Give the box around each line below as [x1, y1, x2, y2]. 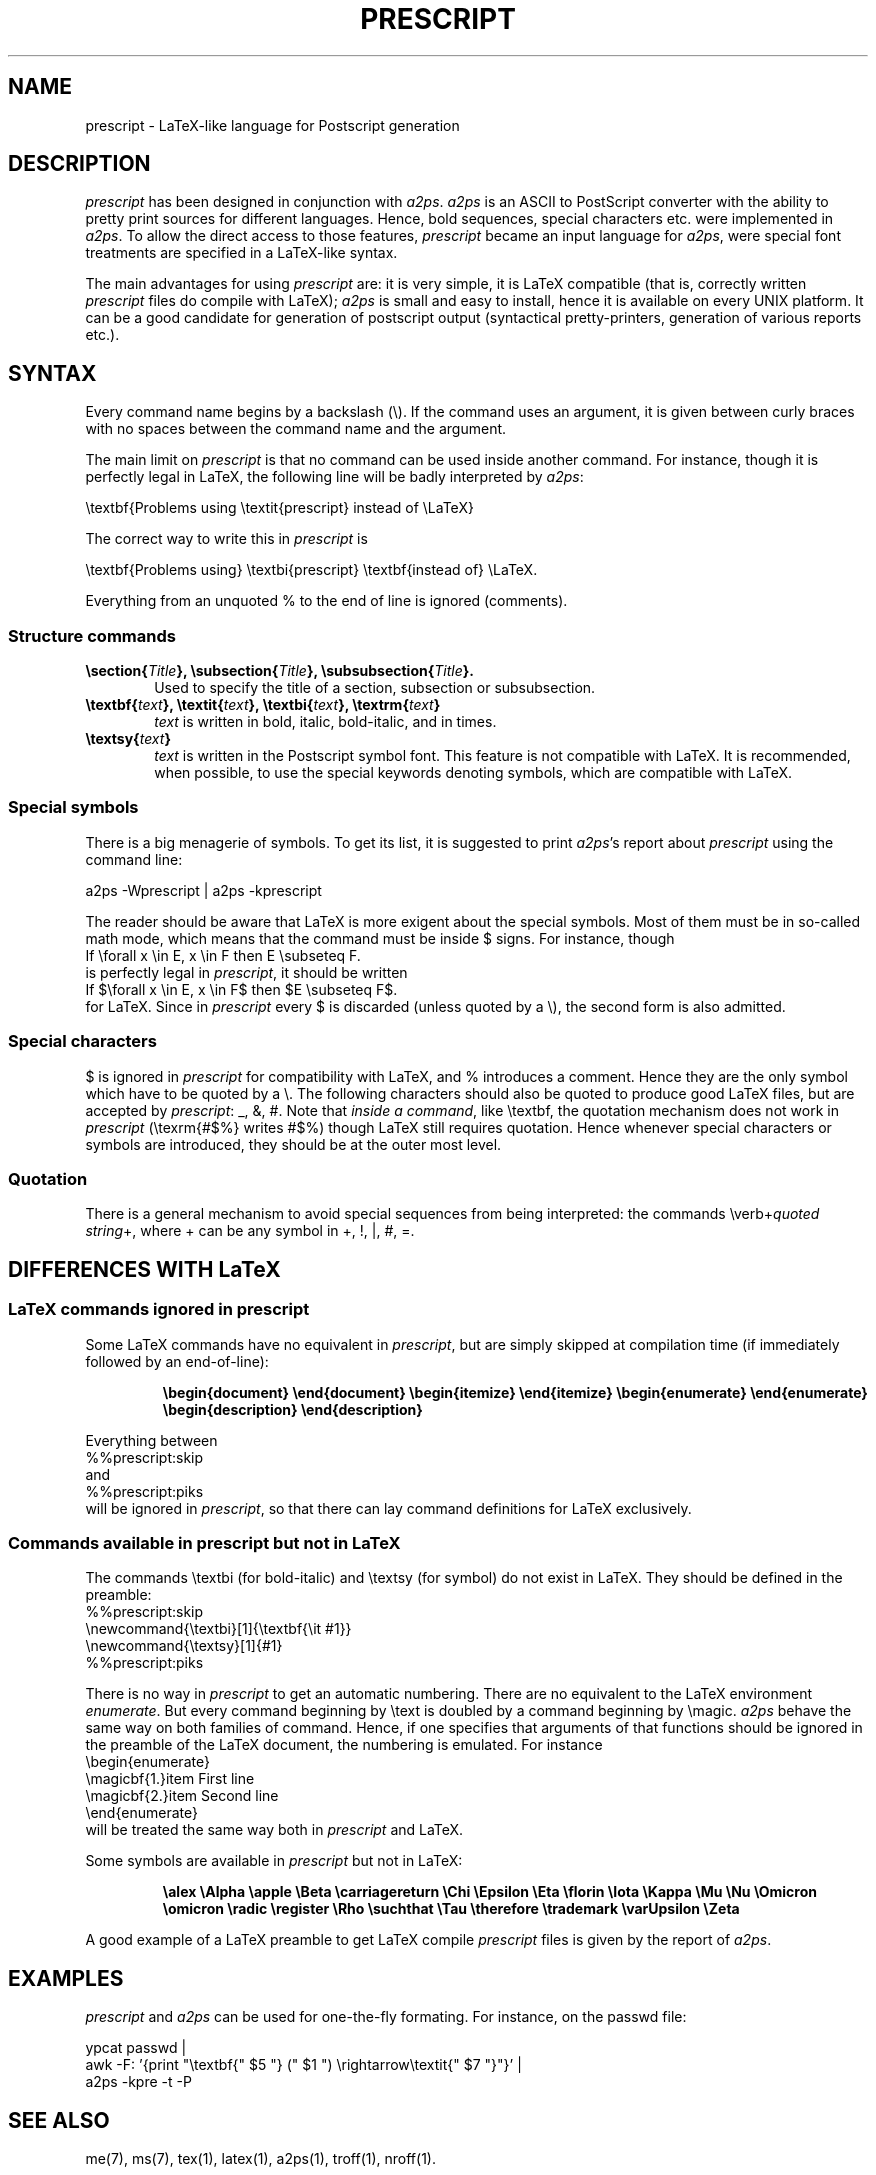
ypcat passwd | [85, 2039, 187, 2057]
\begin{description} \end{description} [162, 1400, 423, 1418]
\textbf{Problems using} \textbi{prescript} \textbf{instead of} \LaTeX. [85, 561, 538, 579]
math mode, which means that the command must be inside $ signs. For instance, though [85, 929, 675, 947]
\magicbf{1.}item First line [85, 1770, 255, 1788]
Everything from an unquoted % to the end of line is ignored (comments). [85, 592, 568, 610]
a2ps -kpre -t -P [85, 2073, 192, 2091]
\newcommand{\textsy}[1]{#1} [85, 1637, 283, 1655]
